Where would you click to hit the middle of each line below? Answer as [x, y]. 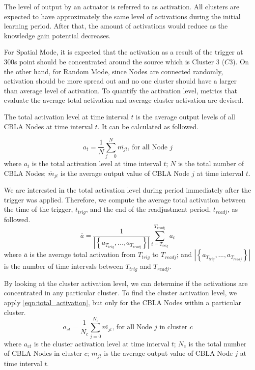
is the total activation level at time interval [97, 163]
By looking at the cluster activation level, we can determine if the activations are [126, 283]
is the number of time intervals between [64, 266]
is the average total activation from [83, 254]
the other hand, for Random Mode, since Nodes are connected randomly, [113, 71]
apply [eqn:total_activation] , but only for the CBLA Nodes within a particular [123, 302]
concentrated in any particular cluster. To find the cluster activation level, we [121, 293]
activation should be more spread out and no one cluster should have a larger [120, 81]
